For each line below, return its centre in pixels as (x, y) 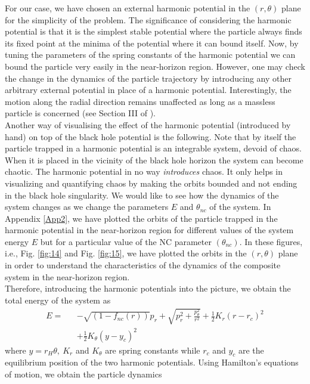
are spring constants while (153, 350)
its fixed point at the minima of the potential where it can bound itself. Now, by (152, 43)
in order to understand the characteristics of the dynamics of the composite (143, 265)
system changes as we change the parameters (87, 207)
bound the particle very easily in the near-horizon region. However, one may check (155, 66)
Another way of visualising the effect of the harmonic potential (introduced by (148, 124)
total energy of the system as (58, 300)
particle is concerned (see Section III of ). (80, 113)
